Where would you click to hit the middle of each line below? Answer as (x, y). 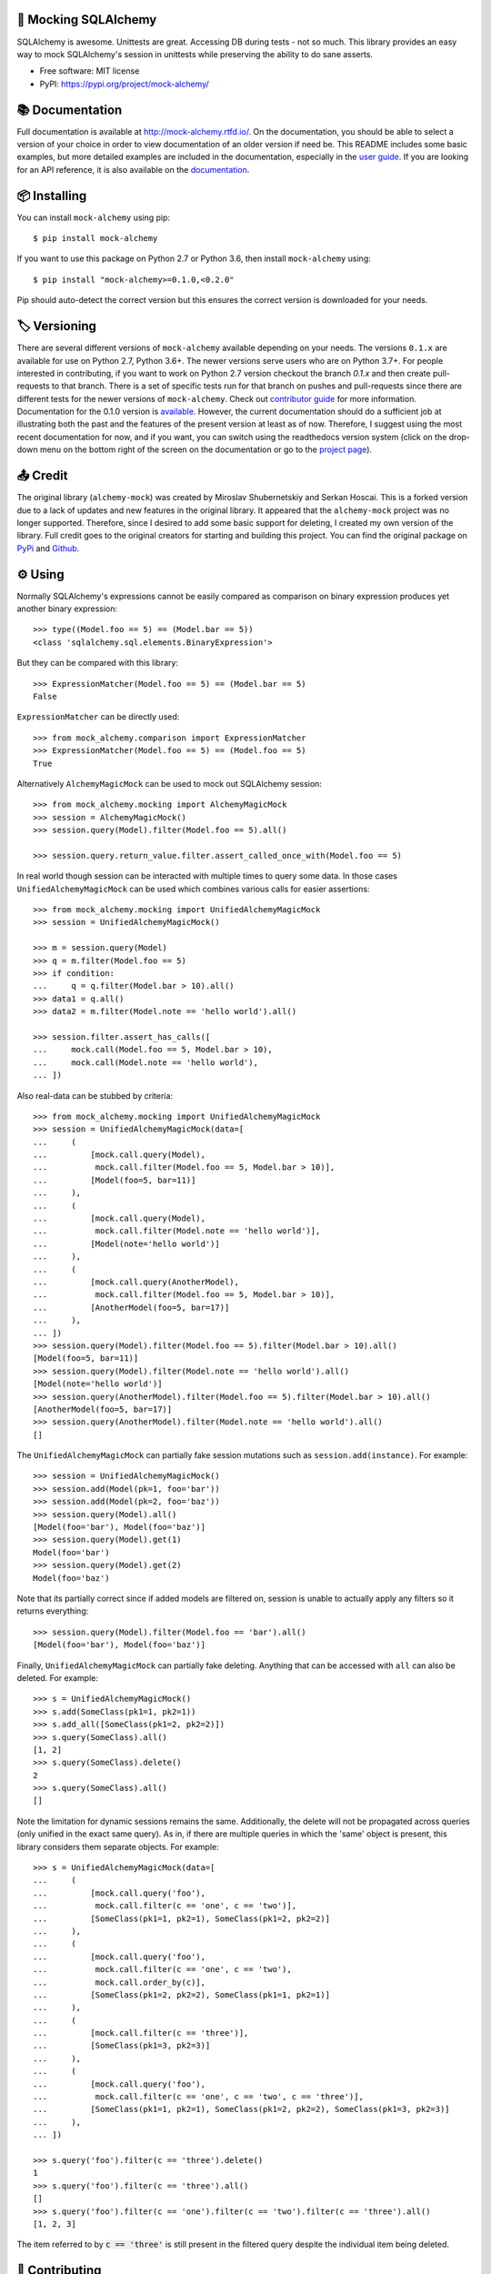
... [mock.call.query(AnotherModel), (136, 1282)
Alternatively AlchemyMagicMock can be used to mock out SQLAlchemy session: (170, 783)
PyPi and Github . (48, 548)
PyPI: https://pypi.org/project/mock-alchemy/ (124, 84)
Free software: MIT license (90, 71)
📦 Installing (52, 196)
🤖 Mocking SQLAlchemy (87, 20)
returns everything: (53, 1611)
